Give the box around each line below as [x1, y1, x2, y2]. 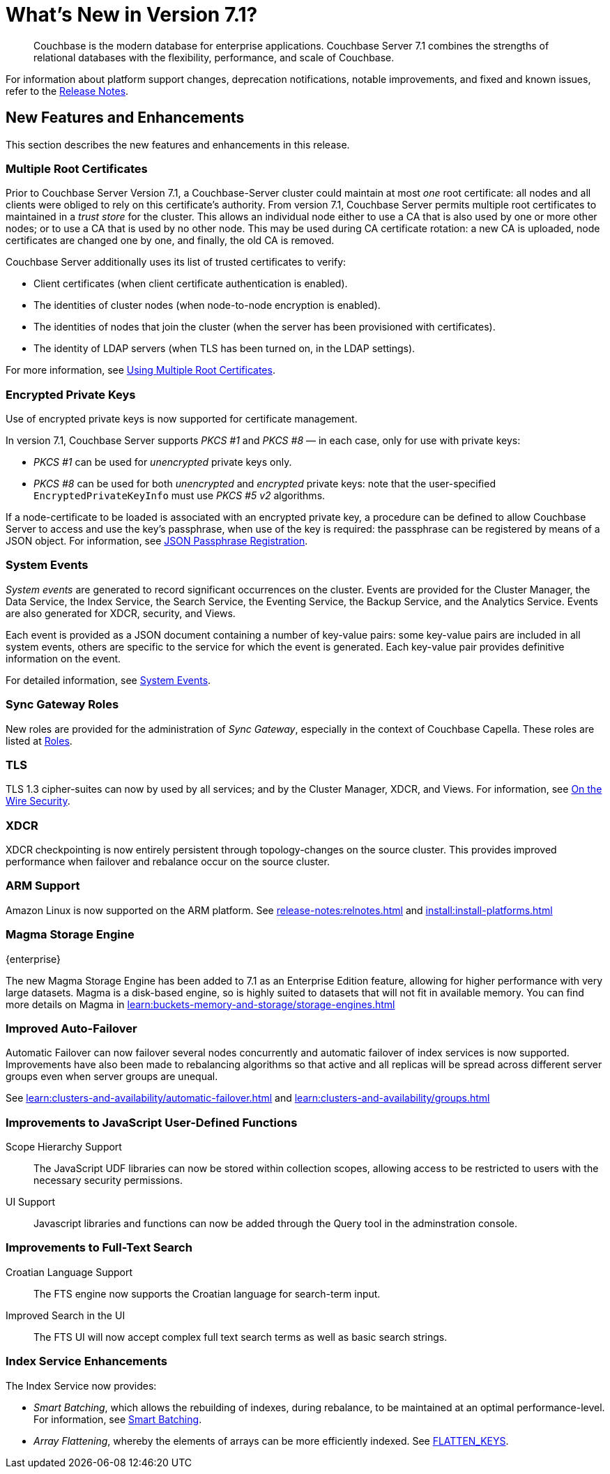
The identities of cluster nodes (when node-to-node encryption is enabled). [33, 299, 381, 312]
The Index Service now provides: [6, 1379, 157, 1392]
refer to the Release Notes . [6, 84, 129, 97]
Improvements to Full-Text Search [6, 1240, 192, 1255]
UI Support [6, 1196, 55, 1208]
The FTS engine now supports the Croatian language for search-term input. [33, 1287, 381, 1300]
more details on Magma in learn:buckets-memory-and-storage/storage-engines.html [6, 998, 395, 1010]
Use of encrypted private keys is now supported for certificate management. [6, 413, 358, 425]
